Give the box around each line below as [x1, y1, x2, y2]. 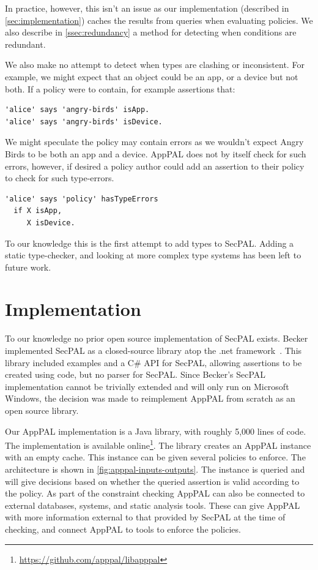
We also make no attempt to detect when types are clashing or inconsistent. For [5, 58, 305, 71]
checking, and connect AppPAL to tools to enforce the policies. [5, 522, 241, 535]
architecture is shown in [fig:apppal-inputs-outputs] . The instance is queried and [5, 463, 305, 475]
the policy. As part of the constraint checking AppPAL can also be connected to [5, 487, 305, 500]
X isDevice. [26, 218, 75, 227]
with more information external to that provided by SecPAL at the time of [5, 511, 286, 523]
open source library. [5, 403, 79, 416]
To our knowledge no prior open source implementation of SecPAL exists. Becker [5, 332, 308, 345]
